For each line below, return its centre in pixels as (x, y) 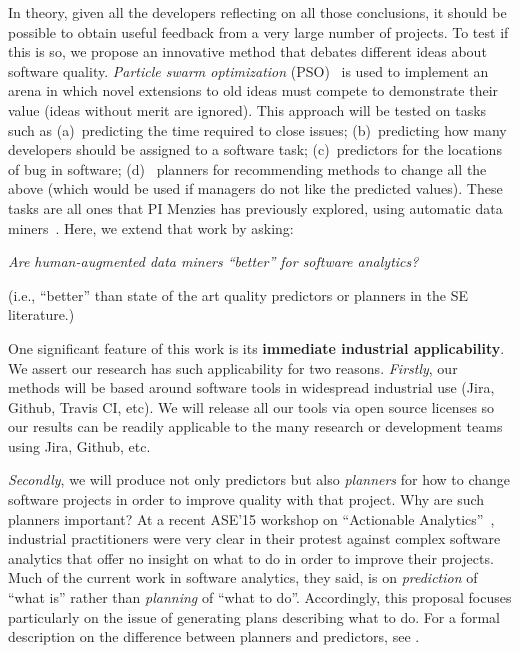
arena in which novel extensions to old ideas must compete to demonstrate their (253, 90)
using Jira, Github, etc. (79, 445)
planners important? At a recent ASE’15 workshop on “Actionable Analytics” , (251, 518)
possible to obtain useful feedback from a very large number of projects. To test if (258, 31)
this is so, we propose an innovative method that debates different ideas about (247, 51)
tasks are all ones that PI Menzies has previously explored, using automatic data (255, 207)
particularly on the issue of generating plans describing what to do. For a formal (254, 616)
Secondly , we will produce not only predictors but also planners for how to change (259, 479)
